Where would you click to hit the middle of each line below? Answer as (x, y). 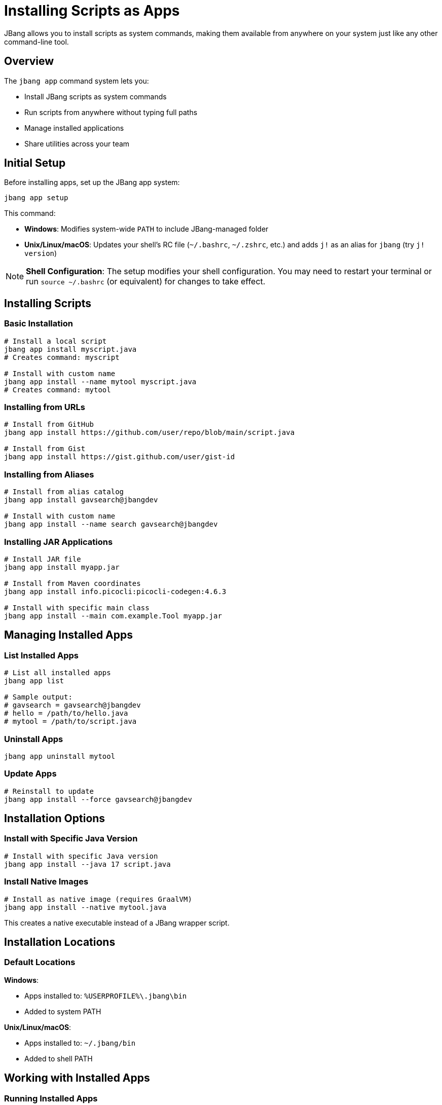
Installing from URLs (45, 407)
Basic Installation (39, 324)
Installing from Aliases (49, 474)
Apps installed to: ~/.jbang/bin (80, 1043)
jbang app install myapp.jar (62, 567)
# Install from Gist (45, 449)
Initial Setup (35, 163)
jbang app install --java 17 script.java (87, 864)
